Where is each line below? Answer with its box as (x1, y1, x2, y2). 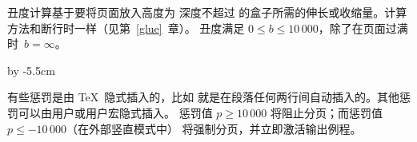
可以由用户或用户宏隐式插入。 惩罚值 (18, 104, 213, 120)
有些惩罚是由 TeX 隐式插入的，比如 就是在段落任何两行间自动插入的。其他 (7, 89, 399, 105)
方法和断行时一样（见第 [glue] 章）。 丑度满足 (7, 19, 245, 36)
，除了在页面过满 (318, 19, 408, 36)
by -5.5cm (7, 61, 55, 78)
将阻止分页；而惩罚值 (271, 104, 383, 120)
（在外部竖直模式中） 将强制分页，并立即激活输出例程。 (66, 120, 362, 136)
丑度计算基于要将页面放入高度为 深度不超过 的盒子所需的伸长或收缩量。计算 (7, 4, 407, 20)
